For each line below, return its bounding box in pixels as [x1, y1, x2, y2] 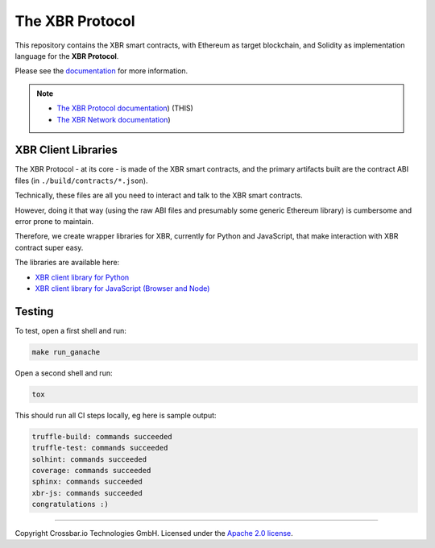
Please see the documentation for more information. [14, 66, 188, 76]
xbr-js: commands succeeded [31, 488, 143, 497]
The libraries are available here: [14, 258, 120, 268]
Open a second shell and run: [14, 367, 113, 378]
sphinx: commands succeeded [31, 477, 143, 487]
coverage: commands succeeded [31, 466, 151, 475]
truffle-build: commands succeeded [31, 432, 172, 441]
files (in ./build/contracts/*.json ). [14, 176, 148, 185]
